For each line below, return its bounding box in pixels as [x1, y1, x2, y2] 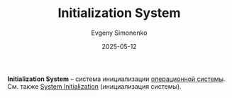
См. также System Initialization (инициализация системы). [7, 82, 182, 90]
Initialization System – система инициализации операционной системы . [7, 75, 226, 83]
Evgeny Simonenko [91, 28, 148, 37]
